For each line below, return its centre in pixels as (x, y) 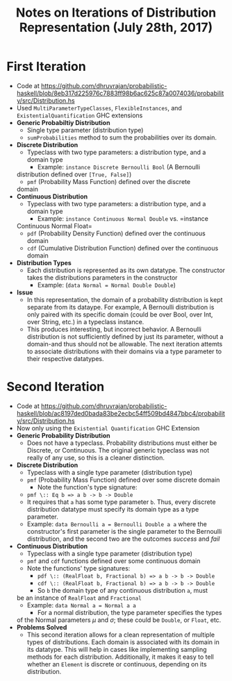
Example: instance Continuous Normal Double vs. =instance (123, 218)
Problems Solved (42, 627)
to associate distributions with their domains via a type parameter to (124, 351)
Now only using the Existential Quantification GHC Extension (108, 428)
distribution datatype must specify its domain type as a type (113, 509)
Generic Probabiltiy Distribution (63, 122)
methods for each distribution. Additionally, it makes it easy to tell (121, 657)
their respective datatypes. (66, 358)
